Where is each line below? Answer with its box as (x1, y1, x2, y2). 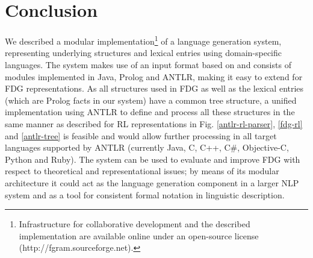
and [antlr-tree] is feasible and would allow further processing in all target (5, 129, 277, 142)
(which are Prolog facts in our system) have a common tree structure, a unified (5, 93, 297, 106)
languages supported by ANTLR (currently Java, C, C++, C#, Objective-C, (5, 141, 289, 154)
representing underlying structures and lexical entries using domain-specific (5, 46, 282, 59)
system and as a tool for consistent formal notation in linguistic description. (5, 188, 285, 201)
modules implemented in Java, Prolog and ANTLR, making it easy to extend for (5, 70, 303, 83)
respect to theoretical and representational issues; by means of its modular (5, 165, 279, 177)
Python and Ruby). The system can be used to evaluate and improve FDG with (5, 153, 300, 165)
